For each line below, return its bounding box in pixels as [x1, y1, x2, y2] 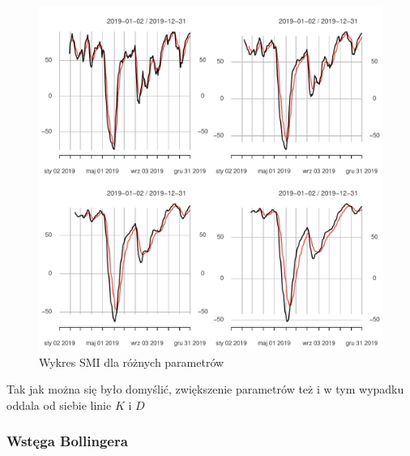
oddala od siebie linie [6, 396, 112, 413]
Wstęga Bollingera [6, 431, 128, 451]
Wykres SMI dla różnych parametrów [39, 353, 224, 370]
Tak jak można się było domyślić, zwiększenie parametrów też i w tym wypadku [6, 381, 404, 398]
